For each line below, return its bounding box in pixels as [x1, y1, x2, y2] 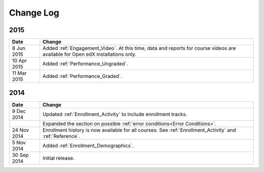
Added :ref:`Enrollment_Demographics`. [42, 142, 134, 149]
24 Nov [12, 127, 29, 134]
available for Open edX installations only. [42, 51, 136, 58]
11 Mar [12, 70, 27, 76]
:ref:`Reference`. [42, 133, 80, 139]
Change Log [9, 7, 60, 18]
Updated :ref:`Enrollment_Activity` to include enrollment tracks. [42, 111, 188, 117]
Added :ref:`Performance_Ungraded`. [42, 60, 128, 67]
